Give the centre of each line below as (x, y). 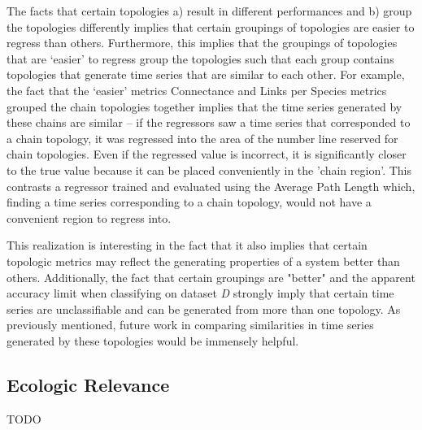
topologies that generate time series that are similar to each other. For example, (206, 74)
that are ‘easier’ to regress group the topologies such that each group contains (200, 58)
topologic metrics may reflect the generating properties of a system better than (203, 261)
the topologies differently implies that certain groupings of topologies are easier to (211, 26)
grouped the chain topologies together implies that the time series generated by (204, 106)
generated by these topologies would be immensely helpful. (153, 340)
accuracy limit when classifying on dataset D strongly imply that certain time (200, 293)
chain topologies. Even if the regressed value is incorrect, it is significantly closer (207, 154)
